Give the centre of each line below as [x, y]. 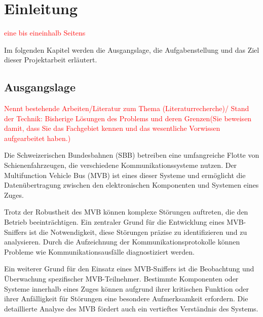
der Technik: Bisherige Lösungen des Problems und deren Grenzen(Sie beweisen [128, 118]
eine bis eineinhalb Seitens [45, 33]
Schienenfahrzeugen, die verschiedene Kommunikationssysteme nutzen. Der [121, 165]
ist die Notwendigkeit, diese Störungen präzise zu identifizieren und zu [138, 232]
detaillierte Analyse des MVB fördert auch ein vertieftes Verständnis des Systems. [131, 308]
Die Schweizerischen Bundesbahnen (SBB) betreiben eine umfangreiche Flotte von [132, 155]
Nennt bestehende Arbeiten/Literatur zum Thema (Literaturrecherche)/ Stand [127, 108]
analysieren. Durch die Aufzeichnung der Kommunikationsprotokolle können [122, 242]
